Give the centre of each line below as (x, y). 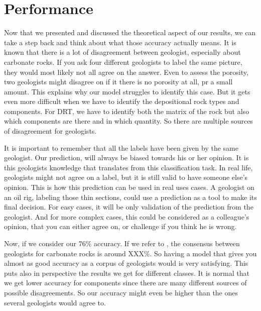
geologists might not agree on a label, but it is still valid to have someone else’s (126, 177)
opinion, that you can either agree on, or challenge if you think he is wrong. (120, 226)
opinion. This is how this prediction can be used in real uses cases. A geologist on (129, 187)
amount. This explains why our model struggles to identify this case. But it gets (127, 91)
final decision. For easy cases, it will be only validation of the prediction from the (129, 207)
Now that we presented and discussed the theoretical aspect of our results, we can (130, 32)
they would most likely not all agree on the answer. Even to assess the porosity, (126, 72)
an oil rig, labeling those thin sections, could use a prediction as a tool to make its (130, 197)
